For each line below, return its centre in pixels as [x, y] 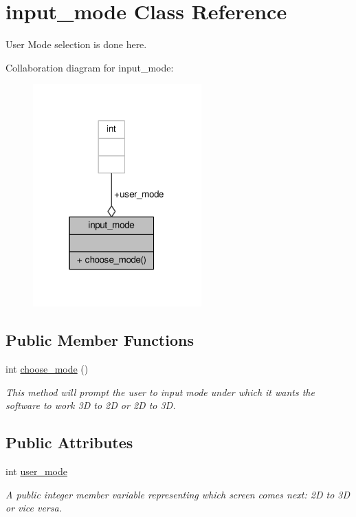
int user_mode [36, 471]
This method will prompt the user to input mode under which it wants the [160, 392]
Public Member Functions [100, 340]
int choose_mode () [47, 369]
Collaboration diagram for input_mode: [90, 67]
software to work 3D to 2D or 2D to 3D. [91, 405]
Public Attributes [69, 442]
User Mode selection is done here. [76, 44]
